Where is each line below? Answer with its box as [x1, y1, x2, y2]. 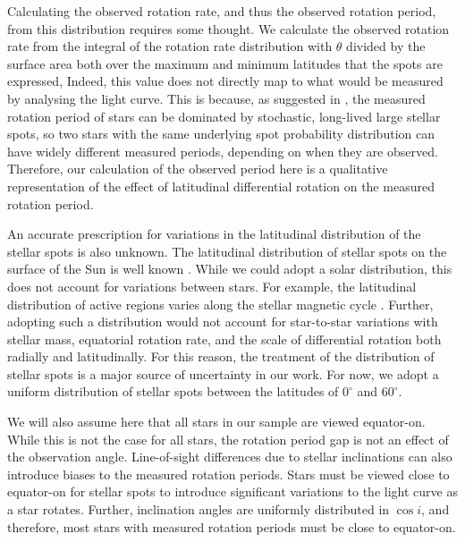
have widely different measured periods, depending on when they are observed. [7, 141, 438, 160]
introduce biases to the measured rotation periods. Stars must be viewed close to [7, 464, 450, 483]
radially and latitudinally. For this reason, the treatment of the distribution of [7, 347, 435, 366]
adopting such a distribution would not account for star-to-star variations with [7, 312, 438, 331]
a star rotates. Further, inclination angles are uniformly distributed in [7, 500, 390, 519]
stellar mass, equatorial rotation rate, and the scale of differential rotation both [7, 329, 442, 348]
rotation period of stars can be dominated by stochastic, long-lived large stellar [7, 106, 441, 125]
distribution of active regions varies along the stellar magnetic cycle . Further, [7, 294, 434, 313]
